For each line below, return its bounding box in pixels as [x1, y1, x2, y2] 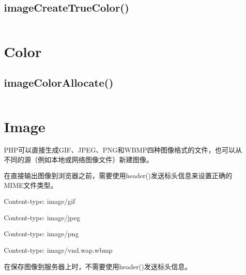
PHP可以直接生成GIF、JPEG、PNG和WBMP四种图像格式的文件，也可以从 [4, 144, 242, 154]
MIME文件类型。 [4, 180, 58, 190]
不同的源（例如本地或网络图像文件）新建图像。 [4, 154, 153, 164]
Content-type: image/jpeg [4, 212, 80, 222]
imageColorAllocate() [4, 75, 114, 90]
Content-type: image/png [4, 229, 79, 239]
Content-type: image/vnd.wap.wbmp [4, 245, 113, 255]
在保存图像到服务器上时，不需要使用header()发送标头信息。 [4, 261, 192, 271]
